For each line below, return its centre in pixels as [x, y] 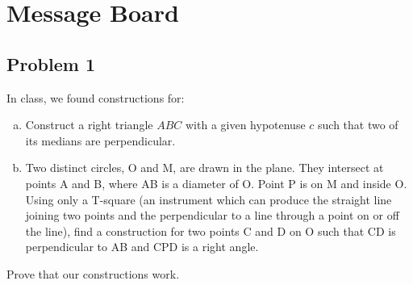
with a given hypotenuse [245, 125]
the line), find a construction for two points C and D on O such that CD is [211, 231]
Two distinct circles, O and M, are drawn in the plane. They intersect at [204, 168]
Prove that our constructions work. [93, 273]
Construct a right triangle [89, 125]
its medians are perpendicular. [100, 140]
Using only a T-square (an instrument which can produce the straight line [209, 199]
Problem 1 [51, 63]
